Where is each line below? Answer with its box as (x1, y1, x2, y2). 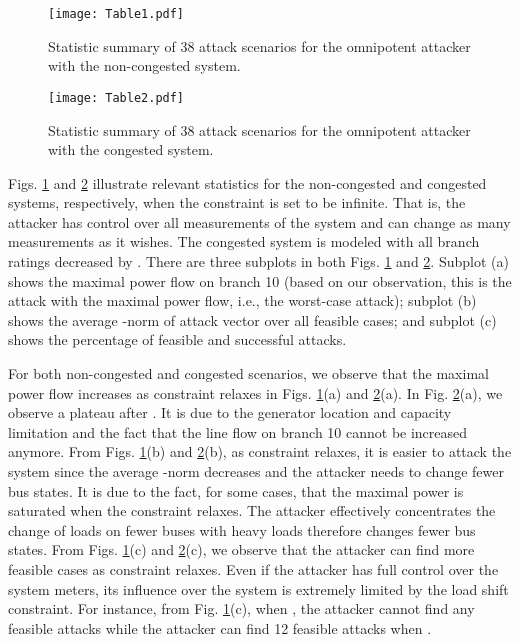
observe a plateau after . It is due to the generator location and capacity (8, 402, 452, 423)
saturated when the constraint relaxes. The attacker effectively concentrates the (8, 500, 496, 521)
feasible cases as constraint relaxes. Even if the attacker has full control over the (8, 558, 499, 579)
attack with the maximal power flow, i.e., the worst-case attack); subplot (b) (8, 290, 477, 311)
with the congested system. (48, 139, 214, 160)
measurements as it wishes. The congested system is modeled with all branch (8, 231, 480, 252)
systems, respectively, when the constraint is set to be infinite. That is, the (8, 192, 466, 213)
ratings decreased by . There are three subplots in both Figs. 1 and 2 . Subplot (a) (8, 251, 509, 272)
